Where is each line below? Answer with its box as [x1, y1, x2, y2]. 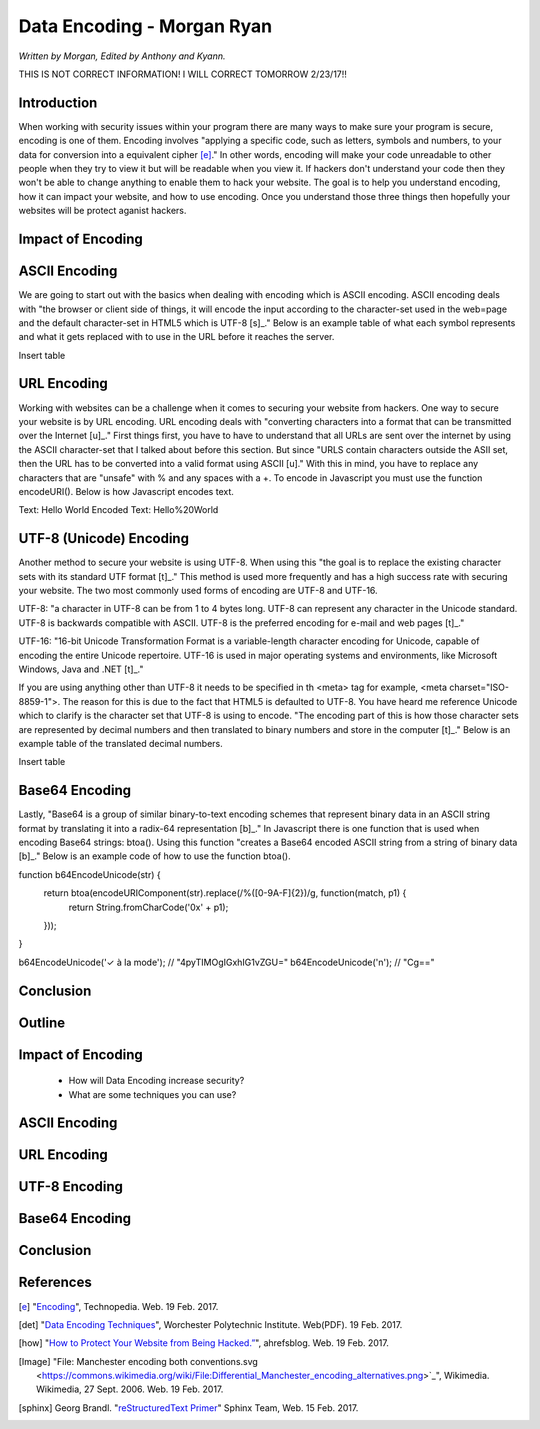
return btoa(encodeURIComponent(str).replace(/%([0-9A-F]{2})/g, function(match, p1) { [43, 887, 407, 899]
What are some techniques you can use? [68, 1088, 237, 1100]
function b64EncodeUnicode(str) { [18, 868, 161, 880]
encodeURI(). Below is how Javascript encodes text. [18, 485, 235, 497]
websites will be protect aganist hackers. [18, 205, 187, 217]
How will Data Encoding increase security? [68, 1075, 245, 1087]
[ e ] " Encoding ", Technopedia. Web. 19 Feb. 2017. [18, 1300, 219, 1312]
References [18, 1274, 92, 1291]
